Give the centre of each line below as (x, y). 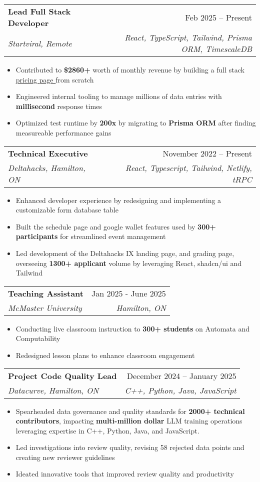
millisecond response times (59, 106)
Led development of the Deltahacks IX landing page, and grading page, (125, 253)
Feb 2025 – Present (218, 17)
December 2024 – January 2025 (181, 375)
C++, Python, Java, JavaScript (180, 390)
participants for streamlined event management (91, 236)
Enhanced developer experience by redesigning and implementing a (118, 200)
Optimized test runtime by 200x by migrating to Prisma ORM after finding (136, 123)
